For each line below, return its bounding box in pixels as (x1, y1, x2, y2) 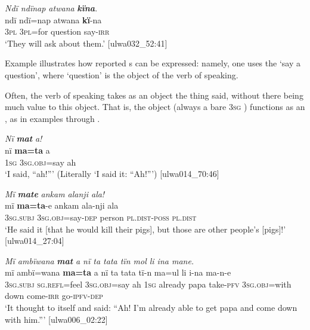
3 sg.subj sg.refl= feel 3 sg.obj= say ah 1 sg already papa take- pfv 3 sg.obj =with (5, 277, 292, 290)
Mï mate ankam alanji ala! (5, 187, 105, 200)
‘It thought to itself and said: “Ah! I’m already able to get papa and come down (5, 301, 297, 314)
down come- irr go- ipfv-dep (5, 289, 103, 302)
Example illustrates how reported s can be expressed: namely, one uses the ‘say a (5, 57, 300, 69)
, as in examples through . (5, 112, 100, 124)
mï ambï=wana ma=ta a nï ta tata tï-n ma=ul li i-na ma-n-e (5, 266, 231, 279)
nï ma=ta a (5, 143, 50, 156)
